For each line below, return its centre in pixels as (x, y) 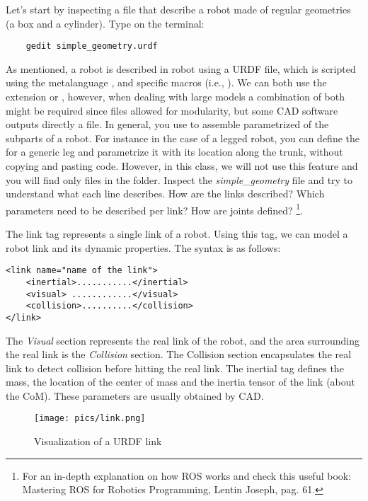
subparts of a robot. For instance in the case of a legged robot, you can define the (183, 138)
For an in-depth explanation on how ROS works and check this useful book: (187, 475)
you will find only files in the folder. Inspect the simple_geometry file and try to (179, 179)
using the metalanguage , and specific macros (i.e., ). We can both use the (166, 82)
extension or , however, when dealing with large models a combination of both (175, 97)
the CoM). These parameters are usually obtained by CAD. (135, 395)
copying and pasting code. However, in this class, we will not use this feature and (182, 166)
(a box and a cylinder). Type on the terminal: (105, 23)
